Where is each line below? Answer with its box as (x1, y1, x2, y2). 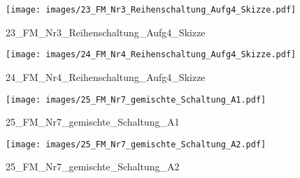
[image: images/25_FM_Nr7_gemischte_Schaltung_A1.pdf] (6, 94, 266, 105)
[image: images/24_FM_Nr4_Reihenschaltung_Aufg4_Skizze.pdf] (6, 50, 297, 60)
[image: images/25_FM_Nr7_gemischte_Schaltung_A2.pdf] (6, 139, 266, 149)
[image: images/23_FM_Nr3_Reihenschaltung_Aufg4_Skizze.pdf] (6, 5, 297, 15)
